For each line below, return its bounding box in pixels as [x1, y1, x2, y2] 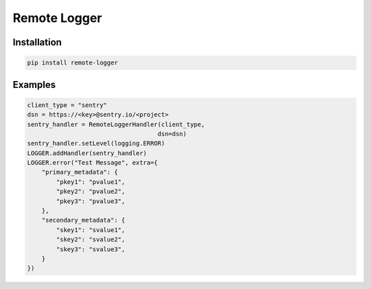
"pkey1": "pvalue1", [56, 178, 126, 185]
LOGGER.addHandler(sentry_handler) [27, 149, 147, 157]
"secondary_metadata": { [41, 216, 126, 224]
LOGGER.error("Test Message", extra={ [27, 159, 158, 167]
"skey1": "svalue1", [56, 226, 126, 233]
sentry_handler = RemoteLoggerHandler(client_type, [27, 120, 205, 128]
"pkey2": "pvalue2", [56, 187, 126, 196]
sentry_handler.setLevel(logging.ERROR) [27, 139, 165, 148]
